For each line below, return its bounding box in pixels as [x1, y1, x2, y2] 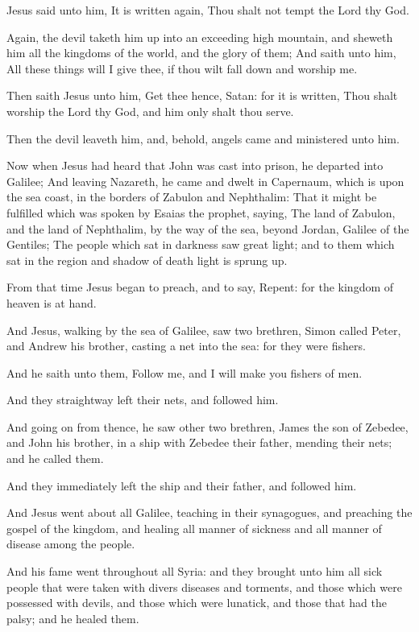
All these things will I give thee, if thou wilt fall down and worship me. [6, 60, 358, 76]
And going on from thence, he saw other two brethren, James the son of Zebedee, [6, 418, 409, 435]
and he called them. [6, 450, 104, 467]
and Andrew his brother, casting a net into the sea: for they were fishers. [6, 337, 366, 354]
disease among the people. [6, 535, 135, 552]
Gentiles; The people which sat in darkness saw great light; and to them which [6, 236, 395, 253]
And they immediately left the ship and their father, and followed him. [6, 477, 357, 494]
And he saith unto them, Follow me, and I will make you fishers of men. [6, 364, 363, 381]
